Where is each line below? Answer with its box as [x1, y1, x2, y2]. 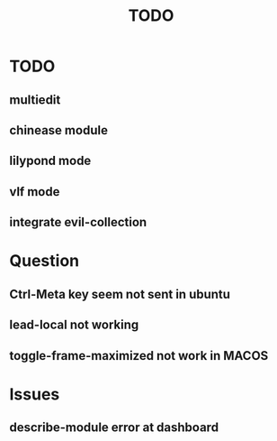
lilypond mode [9, 153, 92, 169]
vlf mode [9, 184, 60, 199]
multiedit [9, 92, 61, 107]
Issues [9, 384, 60, 404]
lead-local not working [9, 317, 139, 333]
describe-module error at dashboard [9, 420, 219, 436]
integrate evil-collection [9, 215, 147, 230]
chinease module [9, 123, 108, 138]
